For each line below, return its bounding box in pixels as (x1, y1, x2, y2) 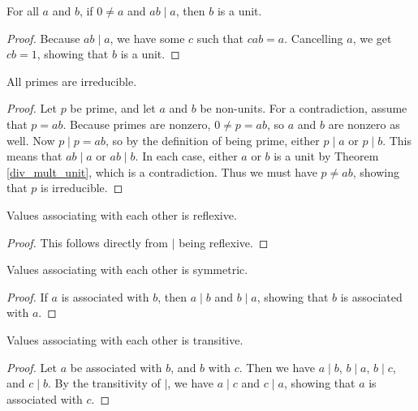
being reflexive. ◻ (179, 233, 269, 250)
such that (196, 29, 244, 46)
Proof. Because (6, 29, 80, 46)
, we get (352, 29, 392, 46)
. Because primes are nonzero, (62, 115, 211, 132)
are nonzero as (328, 115, 400, 132)
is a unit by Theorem (274, 148, 379, 165)
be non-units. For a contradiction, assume (200, 100, 407, 117)
